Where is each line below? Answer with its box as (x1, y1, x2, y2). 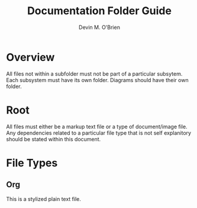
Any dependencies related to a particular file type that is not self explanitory (6, 129, 191, 136)
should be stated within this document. (6, 135, 101, 142)
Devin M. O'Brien (79, 24, 120, 31)
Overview (6, 50, 55, 64)
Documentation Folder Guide (27, 4, 172, 18)
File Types (6, 156, 58, 170)
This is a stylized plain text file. (6, 195, 82, 202)
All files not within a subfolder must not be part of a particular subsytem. (6, 70, 183, 77)
